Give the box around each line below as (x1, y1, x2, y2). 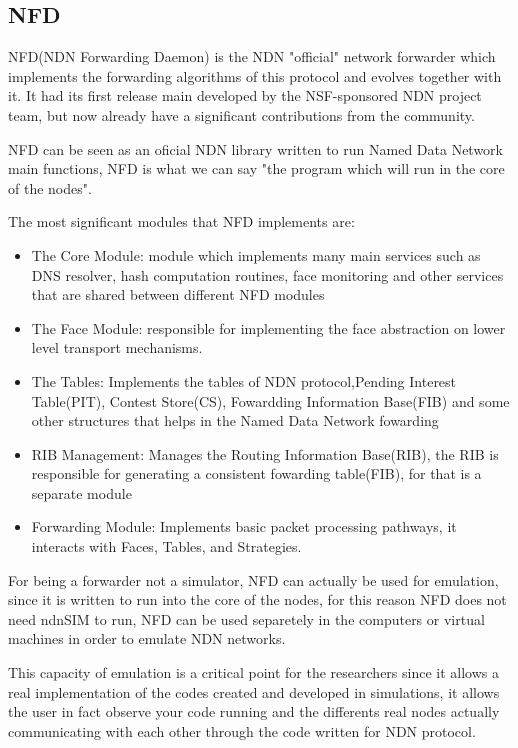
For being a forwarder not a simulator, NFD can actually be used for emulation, (8, 569, 499, 590)
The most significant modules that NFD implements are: (8, 211, 355, 232)
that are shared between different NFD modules (31, 284, 325, 305)
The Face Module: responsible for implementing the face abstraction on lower (31, 317, 506, 338)
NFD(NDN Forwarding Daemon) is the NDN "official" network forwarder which (8, 46, 496, 67)
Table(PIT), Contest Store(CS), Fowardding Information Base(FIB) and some (31, 390, 510, 411)
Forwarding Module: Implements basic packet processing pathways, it (31, 516, 457, 537)
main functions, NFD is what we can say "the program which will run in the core (8, 158, 505, 179)
